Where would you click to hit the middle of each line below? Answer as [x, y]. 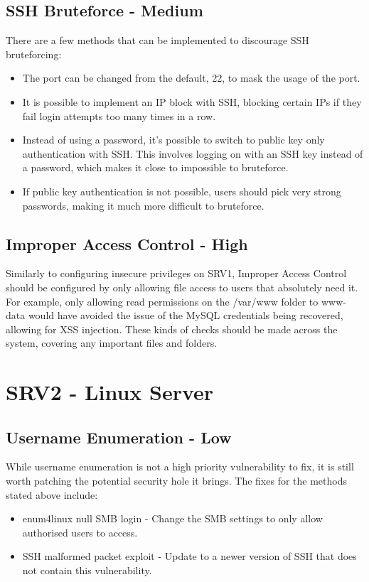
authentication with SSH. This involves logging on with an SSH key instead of [193, 153]
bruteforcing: [34, 54]
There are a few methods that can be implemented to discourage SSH [157, 40]
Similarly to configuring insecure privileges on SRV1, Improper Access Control [176, 273]
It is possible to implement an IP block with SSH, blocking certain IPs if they [192, 101]
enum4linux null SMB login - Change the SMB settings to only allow [172, 518]
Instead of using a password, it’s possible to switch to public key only [173, 140]
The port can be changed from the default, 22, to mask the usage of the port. [191, 78]
